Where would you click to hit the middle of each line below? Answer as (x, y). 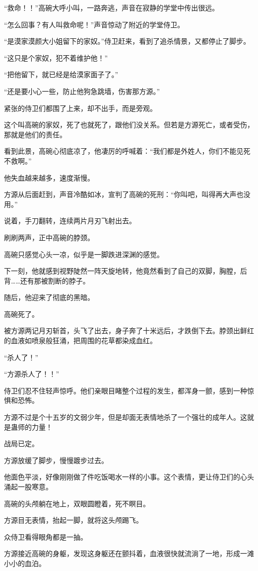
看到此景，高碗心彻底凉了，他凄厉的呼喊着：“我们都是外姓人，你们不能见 (124, 151)
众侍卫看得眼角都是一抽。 (46, 536)
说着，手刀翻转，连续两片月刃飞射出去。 (70, 221)
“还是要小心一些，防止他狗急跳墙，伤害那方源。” (82, 91)
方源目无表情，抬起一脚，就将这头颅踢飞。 (73, 520)
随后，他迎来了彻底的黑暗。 (49, 297)
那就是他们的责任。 (35, 134)
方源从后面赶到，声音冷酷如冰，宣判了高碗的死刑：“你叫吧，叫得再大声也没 (127, 194)
